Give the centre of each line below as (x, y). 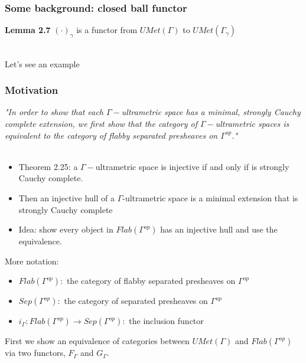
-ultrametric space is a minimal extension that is (210, 197)
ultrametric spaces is (252, 124)
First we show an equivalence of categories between (97, 341)
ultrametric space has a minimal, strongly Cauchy (211, 112)
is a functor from (107, 30)
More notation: (32, 261)
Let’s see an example (42, 63)
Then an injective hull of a (66, 197)
